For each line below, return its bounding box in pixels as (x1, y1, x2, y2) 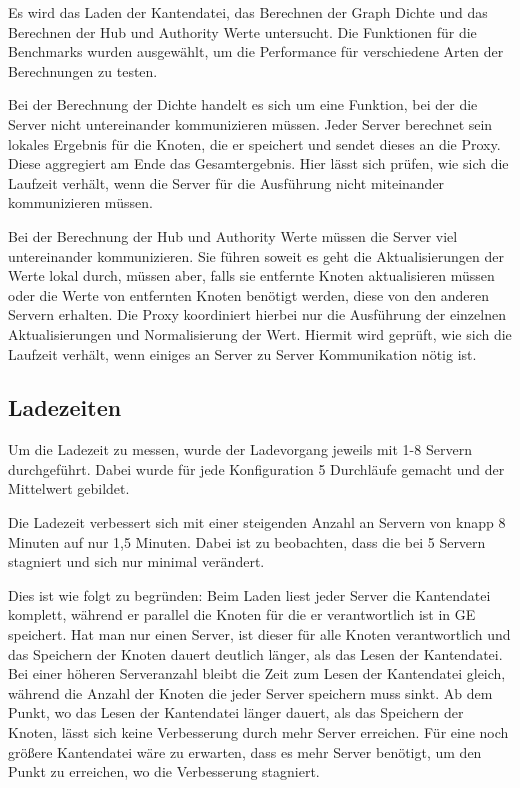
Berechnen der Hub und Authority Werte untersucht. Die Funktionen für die (8, 21, 477, 42)
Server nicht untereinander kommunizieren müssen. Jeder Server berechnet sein (8, 113, 493, 134)
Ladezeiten (8, 392, 122, 423)
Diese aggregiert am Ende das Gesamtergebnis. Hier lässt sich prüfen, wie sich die (8, 153, 509, 174)
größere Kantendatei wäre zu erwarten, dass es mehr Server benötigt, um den (8, 741, 482, 762)
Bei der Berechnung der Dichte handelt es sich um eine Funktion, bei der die (8, 94, 478, 115)
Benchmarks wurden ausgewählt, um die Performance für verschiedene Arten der (8, 41, 504, 62)
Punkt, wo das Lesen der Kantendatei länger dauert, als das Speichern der (8, 702, 464, 723)
